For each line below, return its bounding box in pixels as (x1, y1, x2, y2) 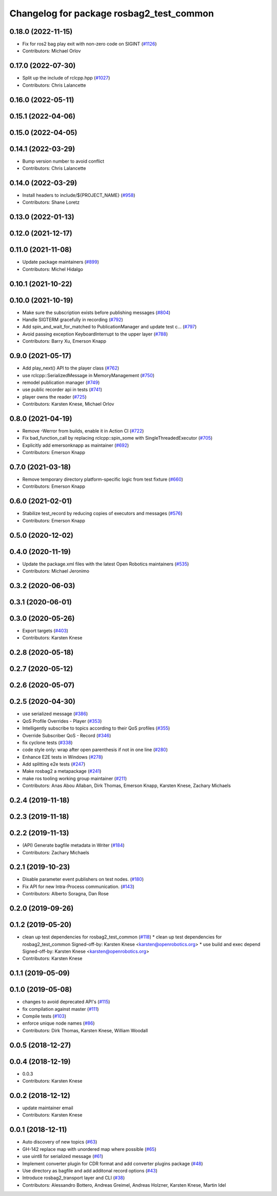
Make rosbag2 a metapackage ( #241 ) (22, 768, 102, 774)
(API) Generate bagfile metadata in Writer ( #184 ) (22, 842, 125, 849)
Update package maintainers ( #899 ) (22, 259, 100, 265)
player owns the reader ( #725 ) (22, 394, 87, 400)
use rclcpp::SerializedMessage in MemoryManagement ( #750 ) (22, 372, 155, 378)
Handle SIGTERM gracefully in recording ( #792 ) (22, 317, 123, 323)
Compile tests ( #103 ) (22, 1013, 67, 1019)
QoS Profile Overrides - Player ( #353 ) (22, 718, 102, 724)
